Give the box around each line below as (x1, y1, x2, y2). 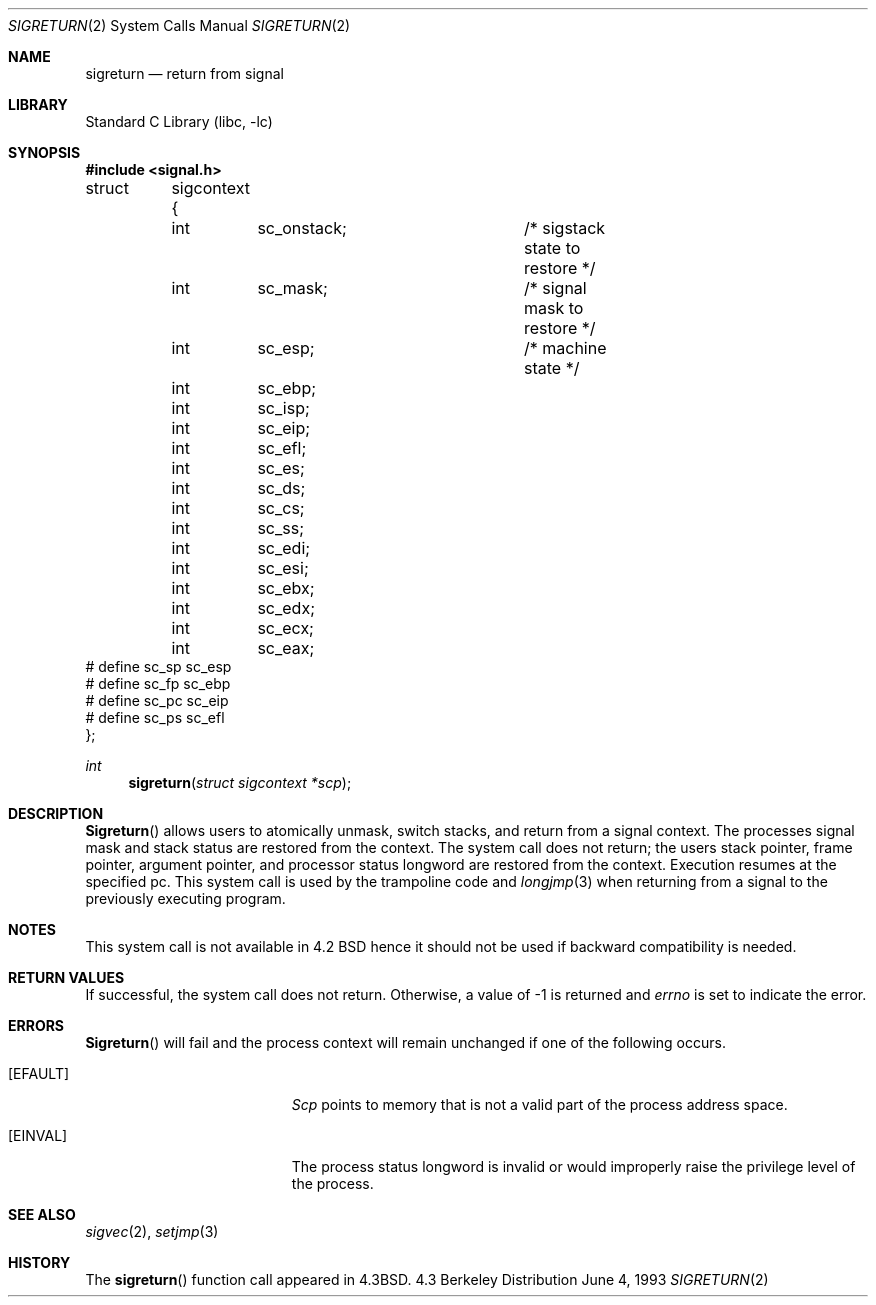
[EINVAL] (8, 1127, 68, 1144)
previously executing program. (85, 890, 286, 907)
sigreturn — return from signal (85, 65, 284, 82)
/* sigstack (523, 218, 606, 238)
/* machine (523, 338, 607, 358)
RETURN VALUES (8, 969, 125, 986)
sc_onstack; (257, 218, 347, 238)
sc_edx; (257, 598, 315, 618)
